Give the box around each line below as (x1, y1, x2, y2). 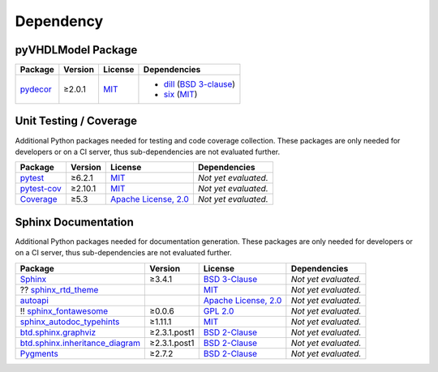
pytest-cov (19, 183, 62, 195)
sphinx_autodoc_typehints (19, 316, 120, 327)
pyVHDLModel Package (15, 43, 138, 57)
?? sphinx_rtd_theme (19, 284, 99, 295)
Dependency (15, 12, 104, 30)
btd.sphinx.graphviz (19, 327, 97, 338)
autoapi (19, 294, 49, 306)
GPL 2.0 (203, 305, 234, 316)
